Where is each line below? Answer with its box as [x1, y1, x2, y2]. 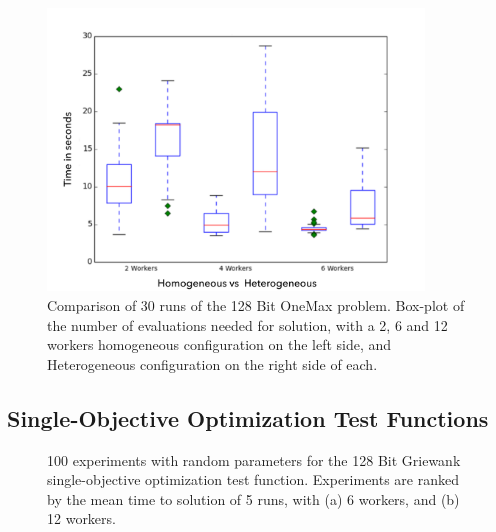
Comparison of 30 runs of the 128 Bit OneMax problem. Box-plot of [47, 295, 465, 316]
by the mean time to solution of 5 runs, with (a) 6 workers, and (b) [47, 488, 460, 509]
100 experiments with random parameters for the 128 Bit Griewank [47, 449, 461, 470]
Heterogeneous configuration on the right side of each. [47, 353, 378, 374]
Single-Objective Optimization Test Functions [7, 402, 489, 433]
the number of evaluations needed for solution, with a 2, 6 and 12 [47, 314, 448, 335]
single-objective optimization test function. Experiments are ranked [47, 469, 460, 490]
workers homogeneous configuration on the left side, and [47, 334, 392, 355]
